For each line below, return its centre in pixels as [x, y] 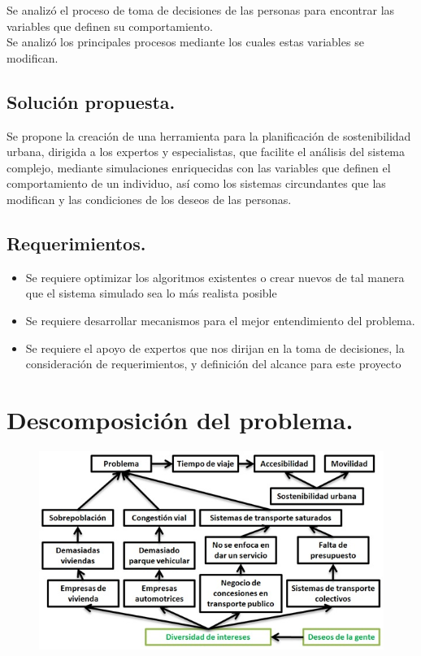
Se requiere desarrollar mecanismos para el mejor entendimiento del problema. [220, 320]
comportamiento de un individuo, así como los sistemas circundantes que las [196, 183]
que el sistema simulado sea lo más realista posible [151, 293]
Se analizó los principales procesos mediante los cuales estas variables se [185, 42]
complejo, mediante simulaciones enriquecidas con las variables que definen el [199, 167]
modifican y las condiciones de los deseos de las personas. [149, 199]
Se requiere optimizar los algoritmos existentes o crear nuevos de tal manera [215, 277]
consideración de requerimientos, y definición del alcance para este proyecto [213, 364]
